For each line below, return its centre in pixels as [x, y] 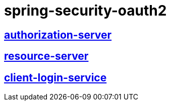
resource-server [46, 56]
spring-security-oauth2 [86, 11]
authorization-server [58, 35]
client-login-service [55, 77]
